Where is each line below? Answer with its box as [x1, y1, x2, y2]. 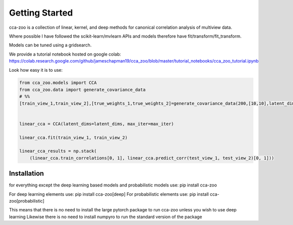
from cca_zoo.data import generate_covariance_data [19, 87, 146, 92]
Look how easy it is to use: [9, 67, 63, 73]
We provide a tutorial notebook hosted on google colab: [9, 51, 122, 57]
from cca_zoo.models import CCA [19, 80, 97, 85]
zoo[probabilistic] [9, 198, 45, 204]
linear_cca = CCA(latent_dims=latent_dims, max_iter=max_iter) [19, 121, 174, 126]
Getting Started [9, 7, 73, 18]
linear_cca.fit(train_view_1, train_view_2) [19, 135, 128, 140]
